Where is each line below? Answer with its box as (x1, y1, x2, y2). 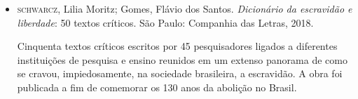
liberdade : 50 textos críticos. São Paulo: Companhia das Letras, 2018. (17, 15, 314, 29)
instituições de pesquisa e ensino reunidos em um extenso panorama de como (17, 52, 347, 67)
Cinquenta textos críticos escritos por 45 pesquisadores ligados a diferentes (17, 39, 338, 53)
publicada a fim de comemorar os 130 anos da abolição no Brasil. (17, 79, 297, 94)
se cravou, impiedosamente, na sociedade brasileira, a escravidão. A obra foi (17, 66, 343, 81)
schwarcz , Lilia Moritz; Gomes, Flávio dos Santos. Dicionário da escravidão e (17, 1, 352, 15)
